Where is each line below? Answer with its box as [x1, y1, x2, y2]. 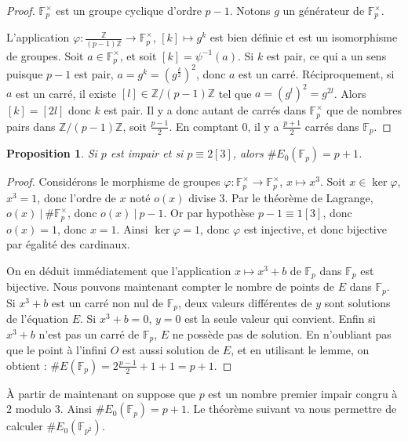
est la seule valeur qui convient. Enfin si [184, 310, 376, 327]
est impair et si [110, 145, 184, 161]
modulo [15, 400, 52, 417]
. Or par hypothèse [163, 205, 255, 221]
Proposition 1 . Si [6, 145, 97, 161]
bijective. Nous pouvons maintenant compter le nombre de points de [6, 278, 334, 295]
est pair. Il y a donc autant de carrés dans [104, 102, 306, 118]
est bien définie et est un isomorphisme [209, 29, 398, 45]
